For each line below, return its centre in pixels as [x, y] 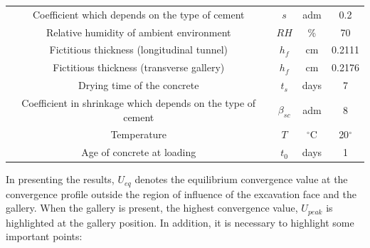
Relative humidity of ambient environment [138, 32]
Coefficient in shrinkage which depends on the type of [139, 102]
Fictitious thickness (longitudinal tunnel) [139, 50]
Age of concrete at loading [139, 152]
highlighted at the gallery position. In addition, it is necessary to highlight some [180, 222]
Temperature [139, 134]
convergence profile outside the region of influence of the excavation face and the [181, 193]
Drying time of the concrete [139, 85]
